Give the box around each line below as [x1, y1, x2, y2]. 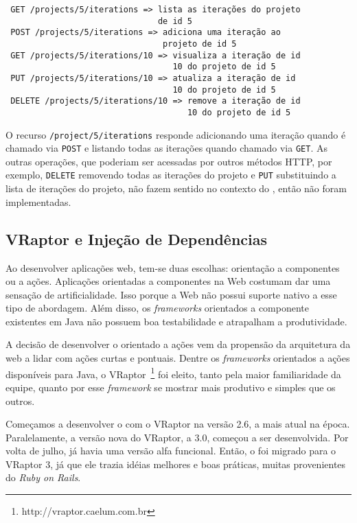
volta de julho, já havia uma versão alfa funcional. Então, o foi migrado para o [5, 443, 336, 458]
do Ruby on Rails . [5, 470, 81, 485]
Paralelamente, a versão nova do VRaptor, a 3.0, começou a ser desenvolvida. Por [5, 430, 349, 444]
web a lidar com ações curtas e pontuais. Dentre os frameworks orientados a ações [5, 351, 350, 365]
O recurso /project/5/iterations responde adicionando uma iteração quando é [5, 127, 346, 141]
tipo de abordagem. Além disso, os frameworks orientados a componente [5, 301, 309, 315]
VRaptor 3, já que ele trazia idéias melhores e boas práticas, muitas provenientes [5, 456, 346, 471]
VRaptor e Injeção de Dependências [5, 228, 268, 249]
